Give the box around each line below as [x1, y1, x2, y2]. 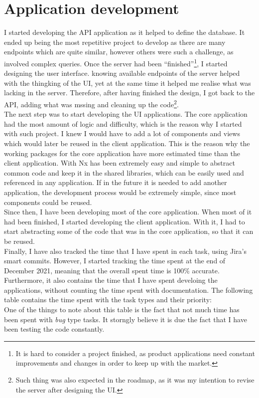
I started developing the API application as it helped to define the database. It [4, 27, 245, 37]
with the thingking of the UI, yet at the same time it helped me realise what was [4, 77, 251, 88]
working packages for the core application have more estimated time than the [4, 148, 240, 158]
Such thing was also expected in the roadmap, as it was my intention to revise [15, 375, 255, 385]
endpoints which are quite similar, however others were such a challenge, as [4, 46, 234, 57]
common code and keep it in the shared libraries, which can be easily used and [4, 167, 244, 178]
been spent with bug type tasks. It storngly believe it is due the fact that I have [4, 314, 247, 324]
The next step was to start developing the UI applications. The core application [4, 109, 248, 119]
